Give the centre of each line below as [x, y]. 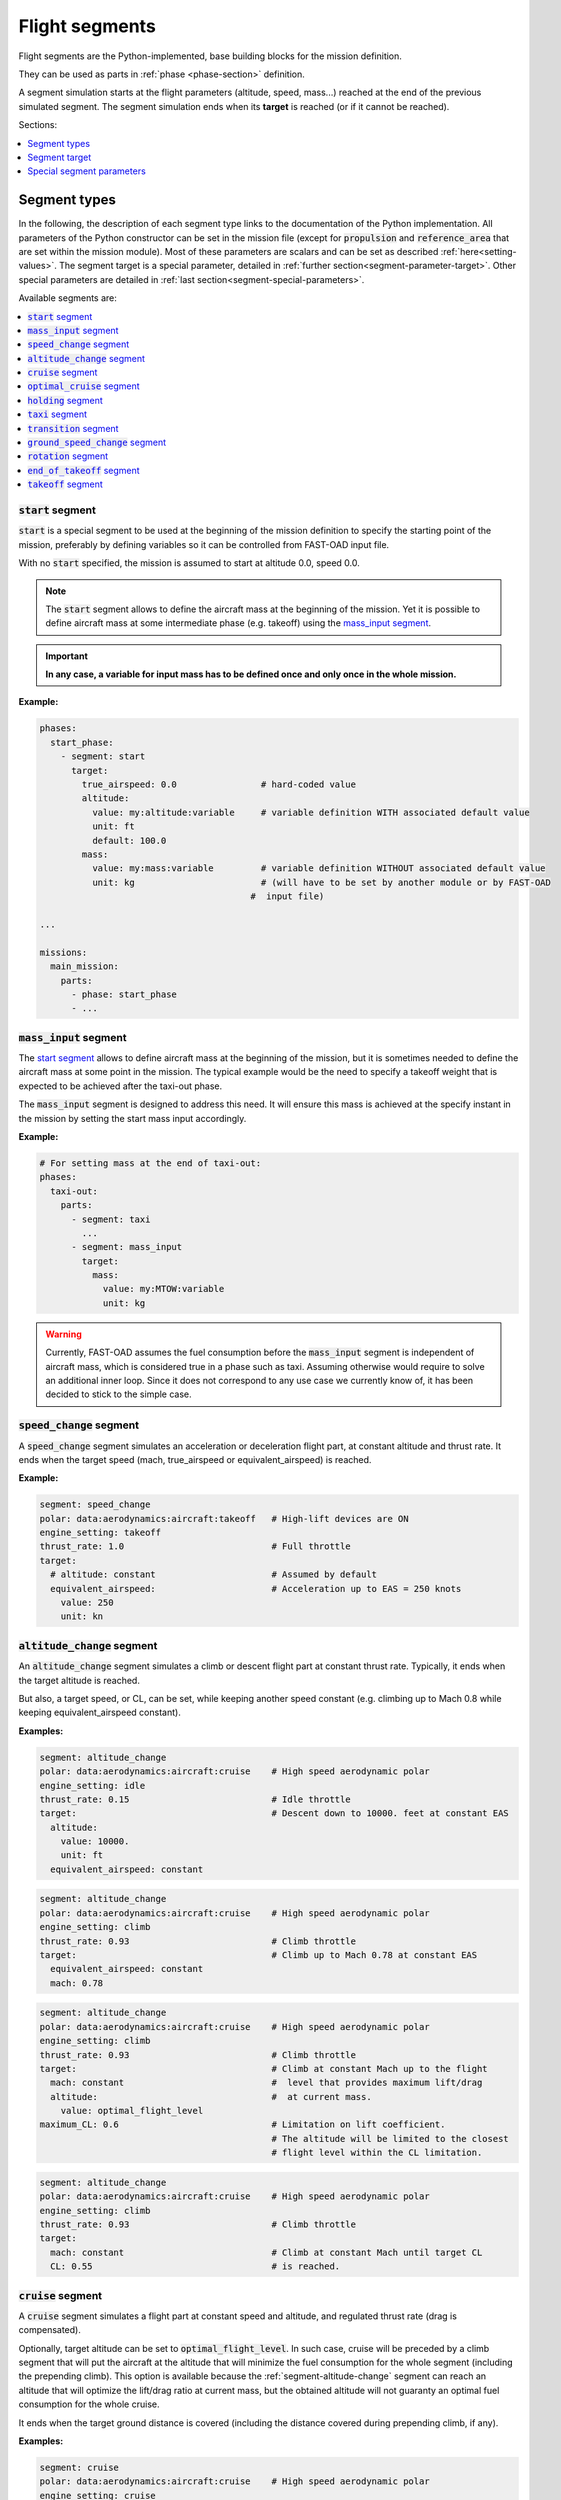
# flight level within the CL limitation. [377, 2153]
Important [67, 656]
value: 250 [87, 1603]
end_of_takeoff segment [83, 470]
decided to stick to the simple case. [118, 1394]
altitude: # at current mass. [211, 2096]
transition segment [73, 428]
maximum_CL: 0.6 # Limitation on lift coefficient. [242, 2124]
